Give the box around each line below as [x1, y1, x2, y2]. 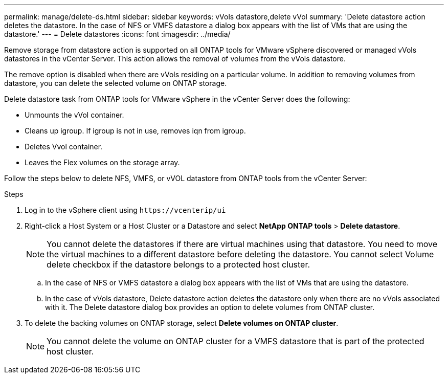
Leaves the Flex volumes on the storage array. [25, 158, 180, 167]
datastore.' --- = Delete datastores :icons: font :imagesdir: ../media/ [4, 30, 231, 38]
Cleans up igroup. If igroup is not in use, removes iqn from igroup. [25, 126, 246, 135]
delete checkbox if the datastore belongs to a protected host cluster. [47, 259, 310, 270]
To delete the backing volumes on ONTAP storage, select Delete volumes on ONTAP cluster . [25, 319, 339, 327]
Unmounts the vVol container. [25, 110, 124, 119]
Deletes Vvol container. [25, 142, 103, 151]
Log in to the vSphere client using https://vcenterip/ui [25, 206, 226, 214]
